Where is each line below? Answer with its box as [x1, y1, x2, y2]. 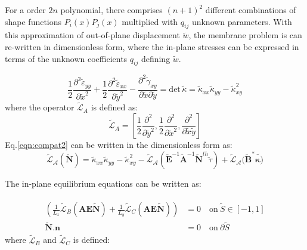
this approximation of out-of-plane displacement [5, 29, 180, 41]
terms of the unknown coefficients [5, 52, 128, 64]
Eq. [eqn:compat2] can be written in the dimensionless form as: [5, 138, 232, 151]
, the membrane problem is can [188, 29, 302, 41]
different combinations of [205, 4, 296, 16]
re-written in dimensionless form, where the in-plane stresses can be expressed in [5, 40, 299, 53]
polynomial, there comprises [60, 4, 163, 16]
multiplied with [122, 15, 178, 27]
